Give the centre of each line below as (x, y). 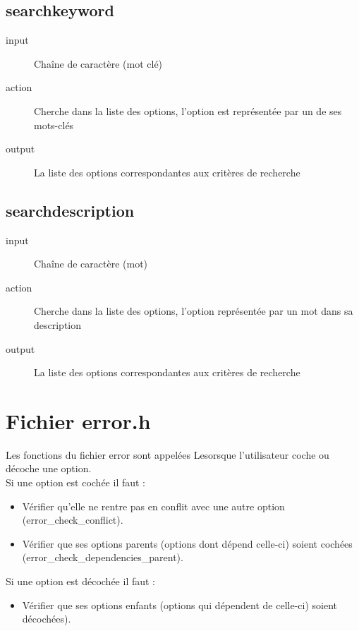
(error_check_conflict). (73, 520)
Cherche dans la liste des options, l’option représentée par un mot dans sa (194, 311)
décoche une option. (49, 468)
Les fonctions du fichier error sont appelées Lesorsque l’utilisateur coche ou (168, 454)
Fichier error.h (78, 420)
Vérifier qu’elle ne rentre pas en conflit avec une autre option (153, 506)
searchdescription (70, 210)
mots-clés (54, 125)
